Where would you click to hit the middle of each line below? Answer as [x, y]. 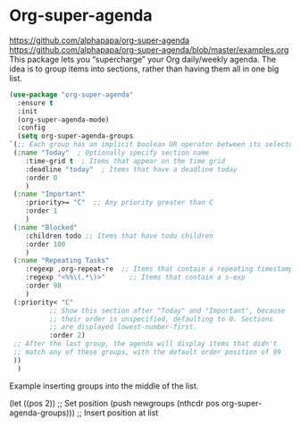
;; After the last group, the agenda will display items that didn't [145, 344]
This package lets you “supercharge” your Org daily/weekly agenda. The [143, 59]
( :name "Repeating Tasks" [61, 261]
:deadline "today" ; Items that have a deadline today [132, 169]
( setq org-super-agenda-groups [75, 136]
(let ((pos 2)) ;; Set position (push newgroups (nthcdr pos [115, 403]
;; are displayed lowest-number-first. [123, 327]
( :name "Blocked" [45, 227]
